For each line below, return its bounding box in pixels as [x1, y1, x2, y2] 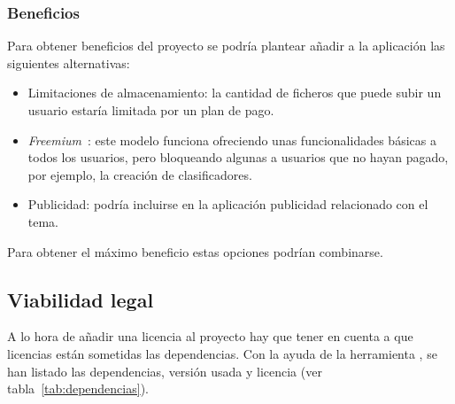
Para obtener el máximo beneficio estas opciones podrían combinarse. [7, 242, 383, 260]
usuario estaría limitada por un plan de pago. [27, 101, 274, 119]
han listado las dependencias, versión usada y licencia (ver [7, 361, 322, 380]
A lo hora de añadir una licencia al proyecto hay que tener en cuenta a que [7, 327, 413, 346]
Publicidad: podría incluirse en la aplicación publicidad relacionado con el [27, 195, 428, 214]
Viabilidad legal [7, 285, 154, 313]
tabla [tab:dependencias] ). [7, 379, 149, 398]
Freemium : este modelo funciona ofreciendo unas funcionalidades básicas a [27, 130, 436, 149]
